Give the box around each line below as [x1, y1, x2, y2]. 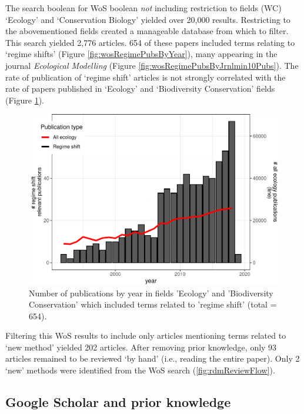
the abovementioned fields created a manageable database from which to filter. [5, 25, 289, 37]
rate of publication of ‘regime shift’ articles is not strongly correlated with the [5, 71, 286, 83]
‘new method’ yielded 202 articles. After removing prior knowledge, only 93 [5, 340, 277, 353]
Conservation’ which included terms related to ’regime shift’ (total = [29, 298, 277, 310]
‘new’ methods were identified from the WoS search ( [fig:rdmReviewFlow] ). [5, 364, 275, 376]
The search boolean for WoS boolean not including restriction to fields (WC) [5, 2, 282, 14]
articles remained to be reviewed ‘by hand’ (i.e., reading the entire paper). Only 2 [5, 352, 300, 365]
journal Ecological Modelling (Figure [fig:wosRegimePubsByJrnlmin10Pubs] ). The [5, 59, 299, 71]
